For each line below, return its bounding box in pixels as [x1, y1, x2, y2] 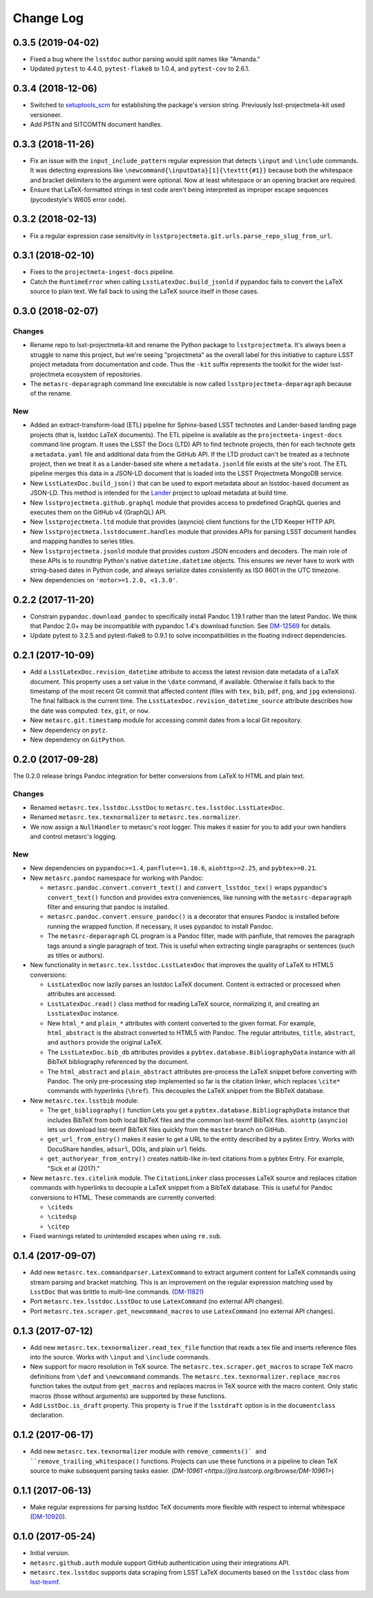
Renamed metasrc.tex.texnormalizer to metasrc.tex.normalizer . [30, 813, 241, 821]
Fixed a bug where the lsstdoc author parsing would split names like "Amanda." [30, 55, 260, 64]
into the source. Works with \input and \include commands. [30, 1353, 210, 1361]
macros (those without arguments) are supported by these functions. [30, 1391, 227, 1400]
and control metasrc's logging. [30, 832, 117, 841]
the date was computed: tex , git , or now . [30, 706, 150, 715]
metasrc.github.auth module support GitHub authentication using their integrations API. [30, 1559, 290, 1567]
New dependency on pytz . [30, 726, 108, 734]
